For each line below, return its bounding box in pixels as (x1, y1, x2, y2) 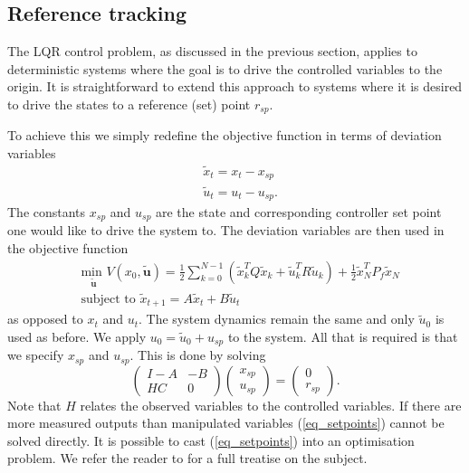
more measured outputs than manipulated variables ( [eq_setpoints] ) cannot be (7, 413, 445, 432)
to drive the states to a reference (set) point (7, 94, 251, 113)
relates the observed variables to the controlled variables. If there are (80, 395, 462, 414)
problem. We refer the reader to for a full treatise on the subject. (7, 449, 368, 468)
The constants (7, 203, 86, 222)
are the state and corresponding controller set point (156, 203, 442, 222)
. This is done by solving (129, 345, 266, 364)
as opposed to (7, 309, 83, 328)
